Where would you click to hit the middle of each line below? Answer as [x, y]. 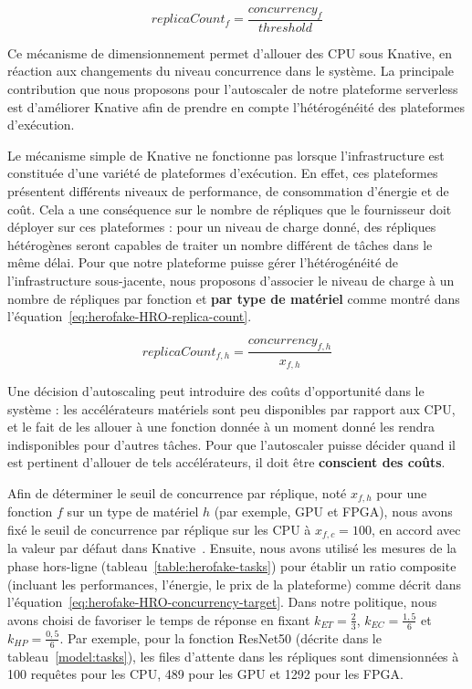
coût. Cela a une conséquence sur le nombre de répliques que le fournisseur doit [230, 209]
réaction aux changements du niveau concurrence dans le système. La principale [231, 71]
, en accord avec [416, 530]
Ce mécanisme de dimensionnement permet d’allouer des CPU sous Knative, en [230, 52]
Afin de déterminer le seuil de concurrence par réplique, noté [177, 492]
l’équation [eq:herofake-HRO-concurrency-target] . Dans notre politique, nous [222, 602]
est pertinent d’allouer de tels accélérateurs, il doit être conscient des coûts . [226, 462]
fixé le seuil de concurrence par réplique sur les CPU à [159, 530]
